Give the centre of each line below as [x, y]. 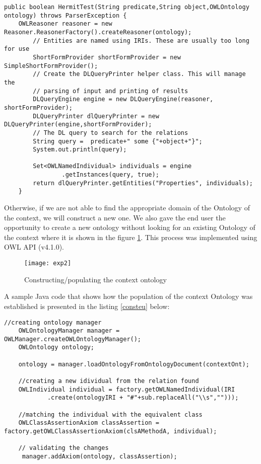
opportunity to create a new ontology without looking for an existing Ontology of [130, 227]
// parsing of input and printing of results [111, 91]
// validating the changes [63, 448]
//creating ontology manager [53, 322]
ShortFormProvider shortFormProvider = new [107, 57]
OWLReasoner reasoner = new [65, 24]
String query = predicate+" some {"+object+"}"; [118, 141]
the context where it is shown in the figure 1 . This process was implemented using [131, 237]
